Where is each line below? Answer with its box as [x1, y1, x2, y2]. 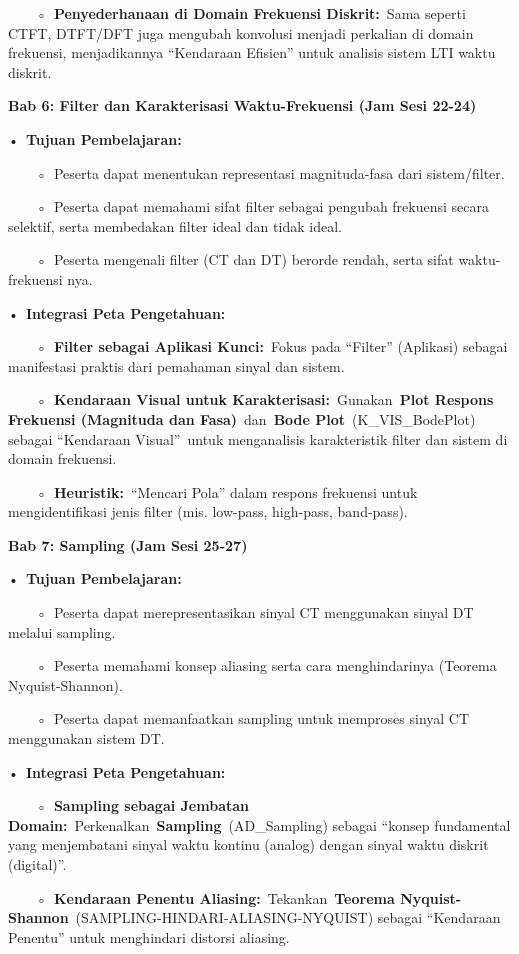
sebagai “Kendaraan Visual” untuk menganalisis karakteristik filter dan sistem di [8, 428, 508, 449]
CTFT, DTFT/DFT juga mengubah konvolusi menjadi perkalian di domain [8, 22, 474, 43]
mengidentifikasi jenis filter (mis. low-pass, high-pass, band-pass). [8, 501, 408, 522]
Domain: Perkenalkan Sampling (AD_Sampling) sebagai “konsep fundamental [8, 814, 511, 835]
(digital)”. [8, 854, 67, 874]
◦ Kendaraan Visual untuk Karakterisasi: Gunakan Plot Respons [35, 389, 494, 410]
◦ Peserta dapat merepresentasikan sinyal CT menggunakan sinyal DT [35, 602, 474, 623]
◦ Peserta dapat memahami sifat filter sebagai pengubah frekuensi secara [35, 196, 490, 217]
